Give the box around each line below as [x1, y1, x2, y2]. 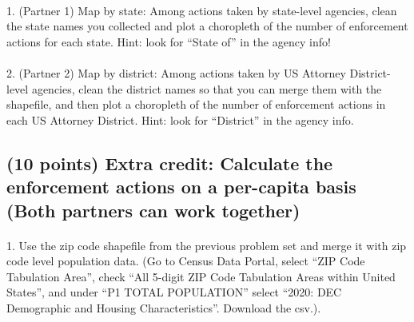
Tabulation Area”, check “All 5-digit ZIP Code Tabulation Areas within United [6, 268, 396, 284]
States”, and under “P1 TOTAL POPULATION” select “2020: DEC [6, 284, 342, 300]
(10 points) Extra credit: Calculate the [6, 150, 333, 175]
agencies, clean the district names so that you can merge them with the [31, 80, 382, 97]
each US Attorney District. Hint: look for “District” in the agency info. [6, 111, 354, 128]
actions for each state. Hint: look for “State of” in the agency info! [6, 33, 331, 50]
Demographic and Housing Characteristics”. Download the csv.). [6, 299, 321, 316]
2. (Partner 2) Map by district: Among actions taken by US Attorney [6, 64, 346, 81]
